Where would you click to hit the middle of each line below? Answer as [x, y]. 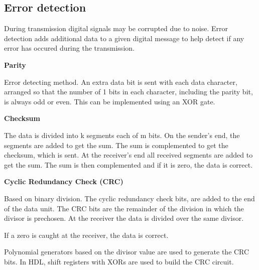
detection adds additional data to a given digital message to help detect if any [124, 38]
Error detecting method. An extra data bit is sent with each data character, [121, 82]
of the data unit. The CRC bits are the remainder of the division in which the [124, 208]
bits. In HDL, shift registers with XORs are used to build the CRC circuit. [119, 261]
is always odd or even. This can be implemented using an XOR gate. [110, 101]
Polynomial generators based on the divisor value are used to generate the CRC [127, 252]
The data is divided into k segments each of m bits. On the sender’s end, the [122, 135]
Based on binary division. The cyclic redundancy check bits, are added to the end [129, 198]
